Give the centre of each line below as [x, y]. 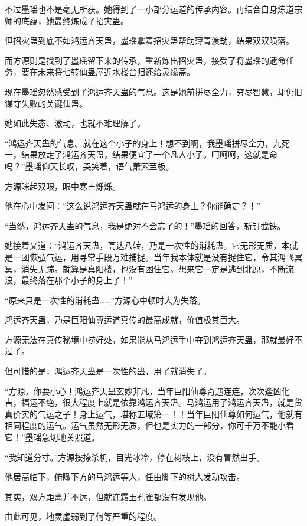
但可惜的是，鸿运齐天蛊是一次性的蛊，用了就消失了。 [108, 371]
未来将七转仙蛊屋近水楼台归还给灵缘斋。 [116, 72]
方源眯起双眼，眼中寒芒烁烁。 [63, 186]
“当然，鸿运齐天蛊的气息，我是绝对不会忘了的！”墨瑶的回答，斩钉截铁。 [145, 225]
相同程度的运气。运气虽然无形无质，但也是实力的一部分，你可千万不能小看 [149, 425]
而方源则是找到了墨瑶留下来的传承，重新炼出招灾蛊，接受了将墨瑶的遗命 [145, 60]
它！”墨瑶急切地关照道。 [52, 437]
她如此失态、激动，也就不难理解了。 [75, 123]
